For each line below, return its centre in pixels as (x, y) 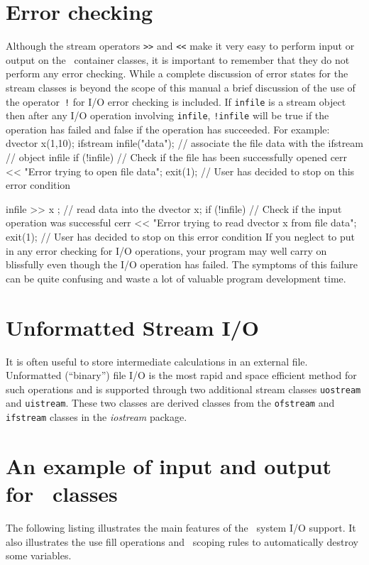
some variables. (39, 555)
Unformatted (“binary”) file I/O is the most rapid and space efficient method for (181, 375)
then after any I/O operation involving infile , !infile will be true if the (167, 115)
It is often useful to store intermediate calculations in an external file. (157, 361)
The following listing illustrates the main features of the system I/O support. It (181, 527)
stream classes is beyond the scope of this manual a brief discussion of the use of (181, 87)
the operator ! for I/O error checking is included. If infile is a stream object (176, 101)
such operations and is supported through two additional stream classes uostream (183, 389)
